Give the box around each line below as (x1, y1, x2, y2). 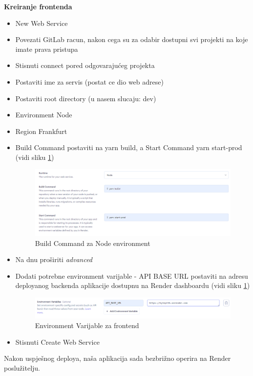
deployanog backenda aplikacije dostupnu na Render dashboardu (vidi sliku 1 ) (15, 280, 250, 290)
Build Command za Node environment (35, 238, 150, 248)
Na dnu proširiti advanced (15, 254, 93, 265)
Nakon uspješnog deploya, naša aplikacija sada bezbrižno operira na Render (4, 353, 231, 363)
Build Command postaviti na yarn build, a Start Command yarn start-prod (15, 142, 242, 153)
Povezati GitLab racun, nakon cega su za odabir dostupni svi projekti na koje (15, 34, 248, 44)
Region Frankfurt (15, 126, 67, 136)
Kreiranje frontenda (4, 1, 72, 11)
